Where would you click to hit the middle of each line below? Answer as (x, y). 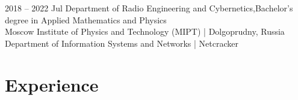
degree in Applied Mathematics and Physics (86, 19)
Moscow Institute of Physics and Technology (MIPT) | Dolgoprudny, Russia (145, 31)
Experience (52, 84)
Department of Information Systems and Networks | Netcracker (122, 43)
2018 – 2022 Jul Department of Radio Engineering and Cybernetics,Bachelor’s (149, 8)
